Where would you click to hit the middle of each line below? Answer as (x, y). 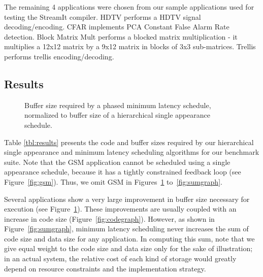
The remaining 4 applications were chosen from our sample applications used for (129, 7)
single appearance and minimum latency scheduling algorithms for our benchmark (132, 152)
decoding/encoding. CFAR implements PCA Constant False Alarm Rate (117, 27)
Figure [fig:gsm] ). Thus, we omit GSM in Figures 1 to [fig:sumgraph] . (113, 181)
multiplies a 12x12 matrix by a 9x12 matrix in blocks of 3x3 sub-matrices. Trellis (130, 46)
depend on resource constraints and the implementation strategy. (105, 268)
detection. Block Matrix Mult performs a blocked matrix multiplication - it (121, 36)
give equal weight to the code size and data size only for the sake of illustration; (128, 248)
